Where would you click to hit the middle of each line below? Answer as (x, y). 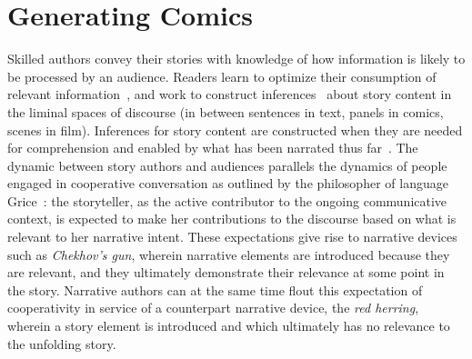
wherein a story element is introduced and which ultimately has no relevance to (229, 326)
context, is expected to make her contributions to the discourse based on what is (232, 219)
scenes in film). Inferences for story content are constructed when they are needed (235, 130)
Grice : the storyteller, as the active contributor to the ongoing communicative (227, 200)
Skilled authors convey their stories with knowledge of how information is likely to (236, 59)
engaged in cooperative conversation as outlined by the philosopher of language (228, 183)
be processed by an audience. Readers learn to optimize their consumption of (222, 76)
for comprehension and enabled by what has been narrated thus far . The (213, 148)
